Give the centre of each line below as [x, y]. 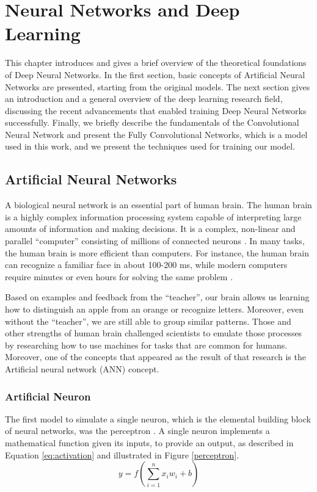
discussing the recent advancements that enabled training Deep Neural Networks [156, 110]
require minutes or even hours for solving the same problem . [119, 276]
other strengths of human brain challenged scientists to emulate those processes [154, 333]
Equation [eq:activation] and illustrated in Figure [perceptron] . [122, 454]
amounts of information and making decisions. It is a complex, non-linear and [150, 229]
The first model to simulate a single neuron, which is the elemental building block [158, 418]
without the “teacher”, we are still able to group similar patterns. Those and [148, 321]
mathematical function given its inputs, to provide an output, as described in [149, 442]
